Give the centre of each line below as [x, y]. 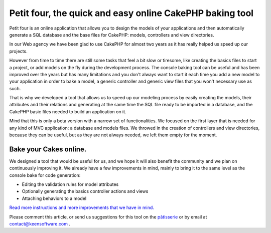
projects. [18, 51]
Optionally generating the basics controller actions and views [85, 191]
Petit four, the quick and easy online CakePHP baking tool [131, 13]
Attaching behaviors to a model [54, 198]
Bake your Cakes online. [48, 149]
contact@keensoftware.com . [40, 224]
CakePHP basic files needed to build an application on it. [68, 111]
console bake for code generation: [45, 175]
